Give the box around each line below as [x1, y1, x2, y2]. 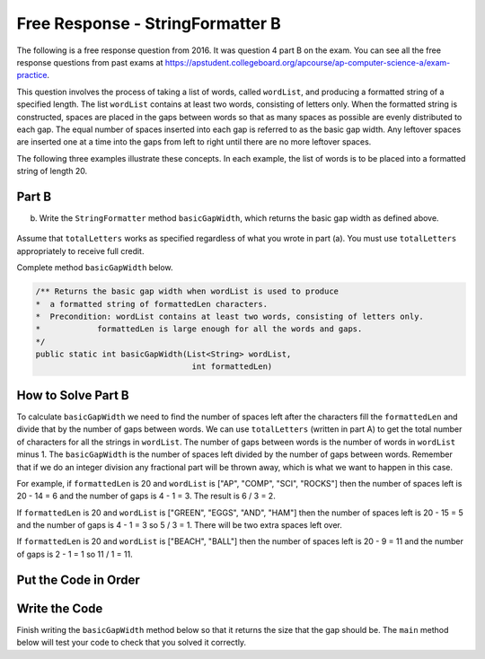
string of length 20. [16, 166, 88, 177]
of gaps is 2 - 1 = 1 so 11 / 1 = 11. [16, 549, 134, 559]
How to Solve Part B [16, 387, 129, 403]
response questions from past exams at [16, 57, 163, 67]
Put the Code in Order [16, 572, 141, 587]
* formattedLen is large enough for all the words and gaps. [35, 324, 363, 334]
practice [16, 70, 48, 81]
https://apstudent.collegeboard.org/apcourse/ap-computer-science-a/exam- [164, 57, 451, 67]
